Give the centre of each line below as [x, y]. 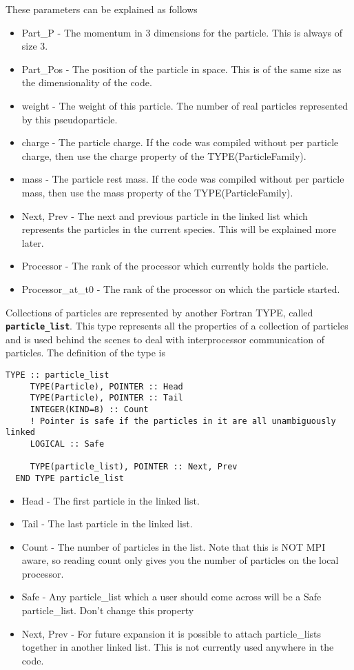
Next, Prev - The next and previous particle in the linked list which [165, 215]
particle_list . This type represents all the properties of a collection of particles [177, 326]
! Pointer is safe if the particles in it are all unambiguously [183, 421]
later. [33, 242]
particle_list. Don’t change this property [108, 610]
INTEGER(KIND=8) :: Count [89, 409]
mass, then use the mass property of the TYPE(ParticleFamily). [157, 192]
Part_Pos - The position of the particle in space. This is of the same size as [181, 69]
